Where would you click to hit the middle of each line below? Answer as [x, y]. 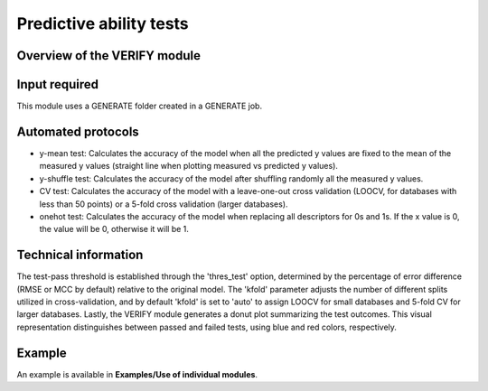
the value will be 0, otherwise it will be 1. [114, 229]
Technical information [80, 255]
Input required [58, 84]
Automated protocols [78, 131]
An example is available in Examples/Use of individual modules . [137, 374]
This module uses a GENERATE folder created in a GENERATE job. [139, 106]
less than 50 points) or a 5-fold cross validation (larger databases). [164, 204]
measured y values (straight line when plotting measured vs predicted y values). [189, 166]
